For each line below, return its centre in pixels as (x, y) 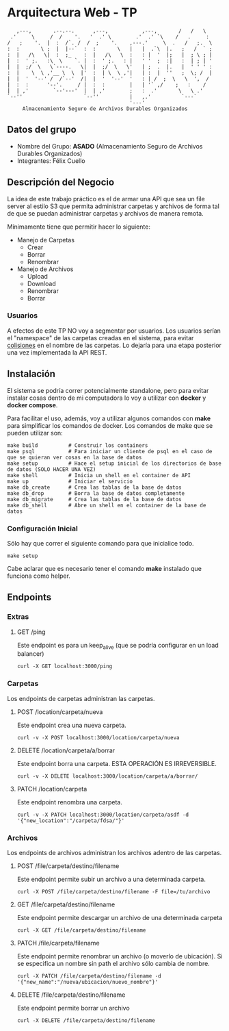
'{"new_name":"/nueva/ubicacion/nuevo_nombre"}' (87, 982)
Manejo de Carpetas (46, 240)
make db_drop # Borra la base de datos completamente (96, 493)
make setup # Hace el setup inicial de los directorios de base (114, 463)
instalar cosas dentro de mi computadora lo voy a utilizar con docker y (107, 398)
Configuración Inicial (43, 529)
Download (41, 283)
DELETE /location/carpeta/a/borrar (66, 750)
